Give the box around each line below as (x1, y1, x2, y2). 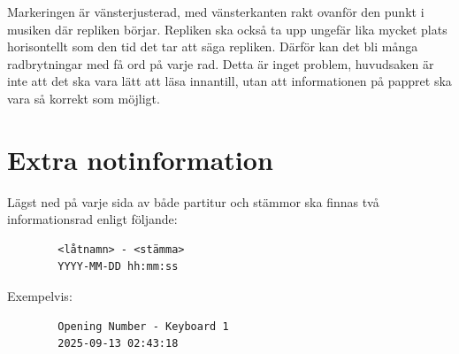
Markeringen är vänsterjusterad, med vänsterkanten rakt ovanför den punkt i (7, 3, 425, 20)
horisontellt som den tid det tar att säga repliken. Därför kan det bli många (7, 37, 418, 56)
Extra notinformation (7, 141, 273, 177)
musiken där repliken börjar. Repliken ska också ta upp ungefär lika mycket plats (7, 19, 448, 38)
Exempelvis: (7, 287, 73, 305)
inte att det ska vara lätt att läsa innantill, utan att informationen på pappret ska (7, 72, 452, 90)
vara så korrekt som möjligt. (7, 88, 160, 107)
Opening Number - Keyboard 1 (57, 319, 229, 333)
